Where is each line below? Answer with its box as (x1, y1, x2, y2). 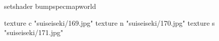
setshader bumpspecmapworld (4, 1, 96, 11)
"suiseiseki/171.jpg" (4, 27, 63, 38)
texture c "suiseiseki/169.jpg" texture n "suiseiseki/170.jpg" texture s (4, 17, 215, 28)
